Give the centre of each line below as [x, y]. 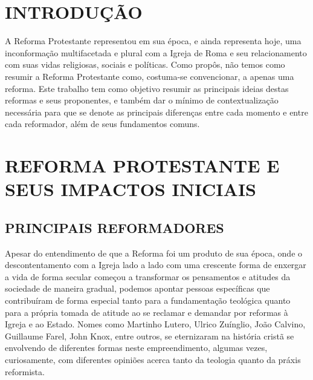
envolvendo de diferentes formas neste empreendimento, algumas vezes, [136, 348]
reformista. [25, 371]
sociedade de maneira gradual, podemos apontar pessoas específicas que [137, 288]
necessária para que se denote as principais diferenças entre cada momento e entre [156, 112]
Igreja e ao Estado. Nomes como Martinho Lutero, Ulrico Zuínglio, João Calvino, [155, 324]
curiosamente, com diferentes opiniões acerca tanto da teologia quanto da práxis [153, 359]
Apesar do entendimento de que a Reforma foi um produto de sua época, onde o [154, 253]
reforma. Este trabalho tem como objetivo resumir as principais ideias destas [147, 88]
